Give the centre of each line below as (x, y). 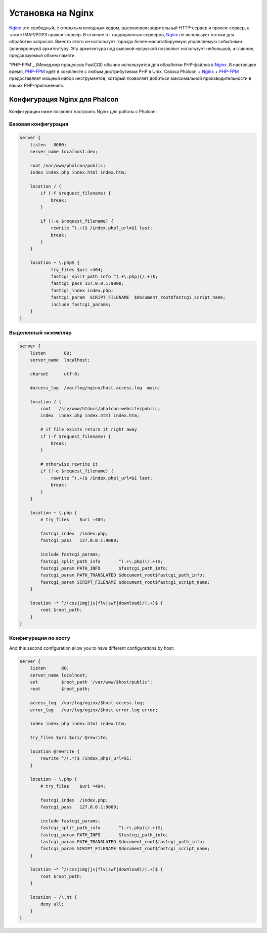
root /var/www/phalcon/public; (68, 165)
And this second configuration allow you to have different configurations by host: (91, 648)
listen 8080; (48, 145)
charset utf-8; (55, 374)
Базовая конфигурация (39, 124)
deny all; (52, 904)
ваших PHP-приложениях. (37, 85)
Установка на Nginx (51, 13)
